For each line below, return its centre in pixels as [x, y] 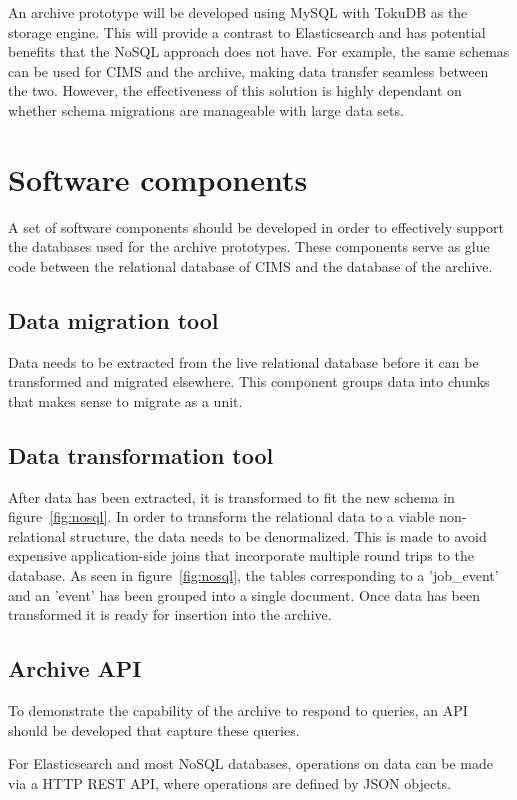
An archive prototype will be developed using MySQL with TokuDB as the [238, 12]
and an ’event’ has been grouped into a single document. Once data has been [244, 594]
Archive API [75, 668]
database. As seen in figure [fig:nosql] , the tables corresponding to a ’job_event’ [253, 575]
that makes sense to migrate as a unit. [125, 400]
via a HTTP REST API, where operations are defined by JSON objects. [230, 782]
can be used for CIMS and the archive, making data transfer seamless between [248, 70]
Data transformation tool [141, 454]
